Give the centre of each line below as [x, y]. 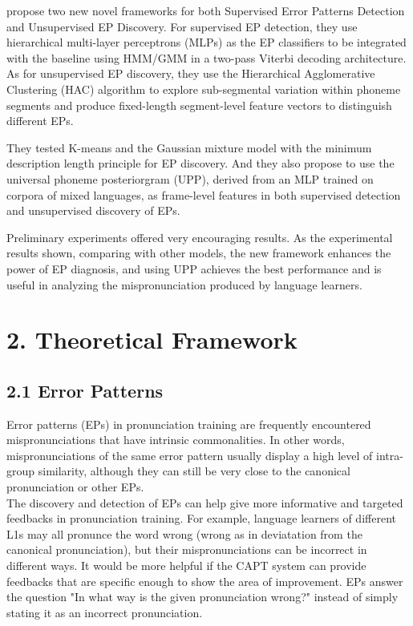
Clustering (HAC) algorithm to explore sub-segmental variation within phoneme [204, 89]
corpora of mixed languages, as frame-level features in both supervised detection [204, 194]
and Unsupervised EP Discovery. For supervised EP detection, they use [182, 26]
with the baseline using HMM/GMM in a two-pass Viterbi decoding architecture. [206, 57]
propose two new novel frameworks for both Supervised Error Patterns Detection [206, 10]
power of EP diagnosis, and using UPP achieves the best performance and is [194, 268]
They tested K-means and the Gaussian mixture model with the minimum [189, 147]
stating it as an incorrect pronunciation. [105, 612]
